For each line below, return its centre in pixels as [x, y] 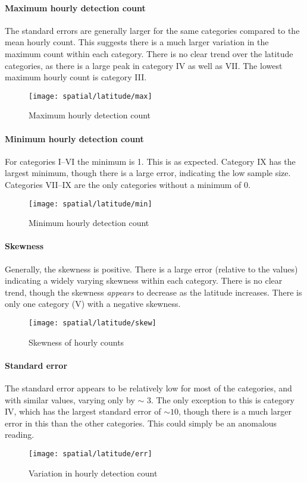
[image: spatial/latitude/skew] [93, 323]
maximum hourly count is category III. [76, 77]
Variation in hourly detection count [93, 473]
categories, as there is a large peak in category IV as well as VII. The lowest [144, 65]
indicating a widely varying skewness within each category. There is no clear [144, 280]
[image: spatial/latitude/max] [90, 96]
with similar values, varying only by [70, 399]
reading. [20, 435]
